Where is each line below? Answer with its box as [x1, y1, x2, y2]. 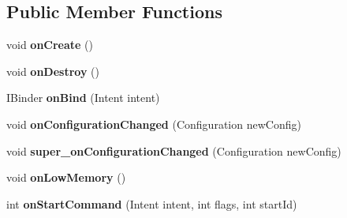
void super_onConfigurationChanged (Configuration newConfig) [6, 142, 341, 159]
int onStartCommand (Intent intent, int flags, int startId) [6, 195, 297, 212]
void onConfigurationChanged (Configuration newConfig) [6, 115, 301, 132]
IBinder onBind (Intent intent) [6, 89, 160, 106]
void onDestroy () [6, 62, 99, 79]
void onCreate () [6, 36, 94, 53]
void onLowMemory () [6, 169, 126, 186]
